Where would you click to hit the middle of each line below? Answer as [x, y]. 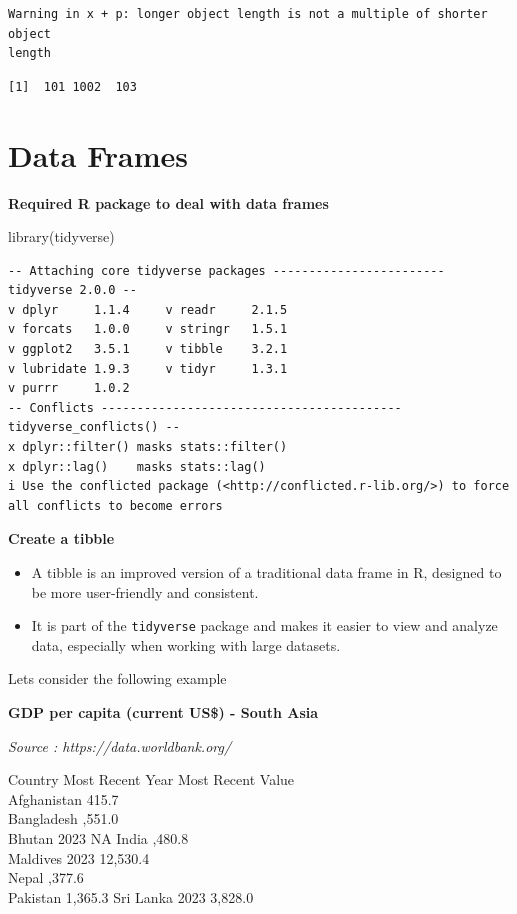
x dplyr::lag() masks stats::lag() [137, 466]
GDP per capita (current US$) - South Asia [163, 712]
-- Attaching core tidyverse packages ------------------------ [226, 270]
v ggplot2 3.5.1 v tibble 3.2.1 [148, 349]
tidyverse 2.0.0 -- [72, 290]
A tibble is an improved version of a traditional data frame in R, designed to [266, 572]
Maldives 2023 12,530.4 [79, 857]
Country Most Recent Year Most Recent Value [151, 779]
